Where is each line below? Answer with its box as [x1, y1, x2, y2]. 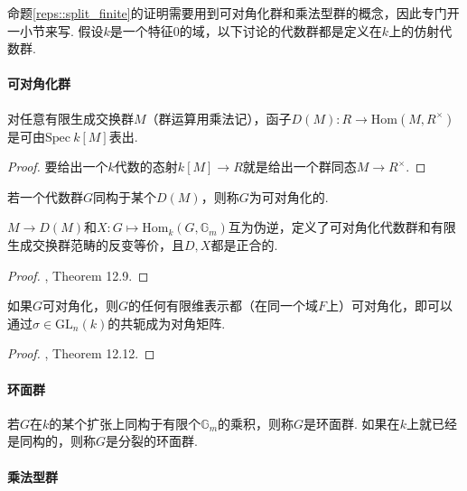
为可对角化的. [248, 187, 329, 206]
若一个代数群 [7, 187, 83, 206]
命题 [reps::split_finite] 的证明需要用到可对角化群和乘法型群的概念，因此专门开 [7, 4, 460, 22]
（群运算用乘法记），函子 [145, 108, 292, 127]
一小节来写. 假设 [7, 21, 104, 40]
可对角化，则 [42, 296, 119, 315]
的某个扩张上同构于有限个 [49, 413, 201, 432]
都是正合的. [210, 235, 278, 254]
